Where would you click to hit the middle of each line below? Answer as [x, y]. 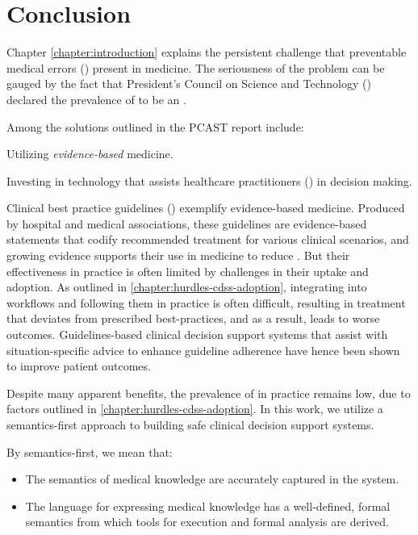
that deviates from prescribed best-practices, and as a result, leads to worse [193, 318]
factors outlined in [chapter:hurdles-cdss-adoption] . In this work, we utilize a [195, 409]
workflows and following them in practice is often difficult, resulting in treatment [206, 302]
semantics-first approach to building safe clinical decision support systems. [190, 424]
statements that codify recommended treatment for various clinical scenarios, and [208, 239]
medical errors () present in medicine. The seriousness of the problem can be [196, 67]
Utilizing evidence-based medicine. [90, 154]
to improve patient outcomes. [79, 366]
